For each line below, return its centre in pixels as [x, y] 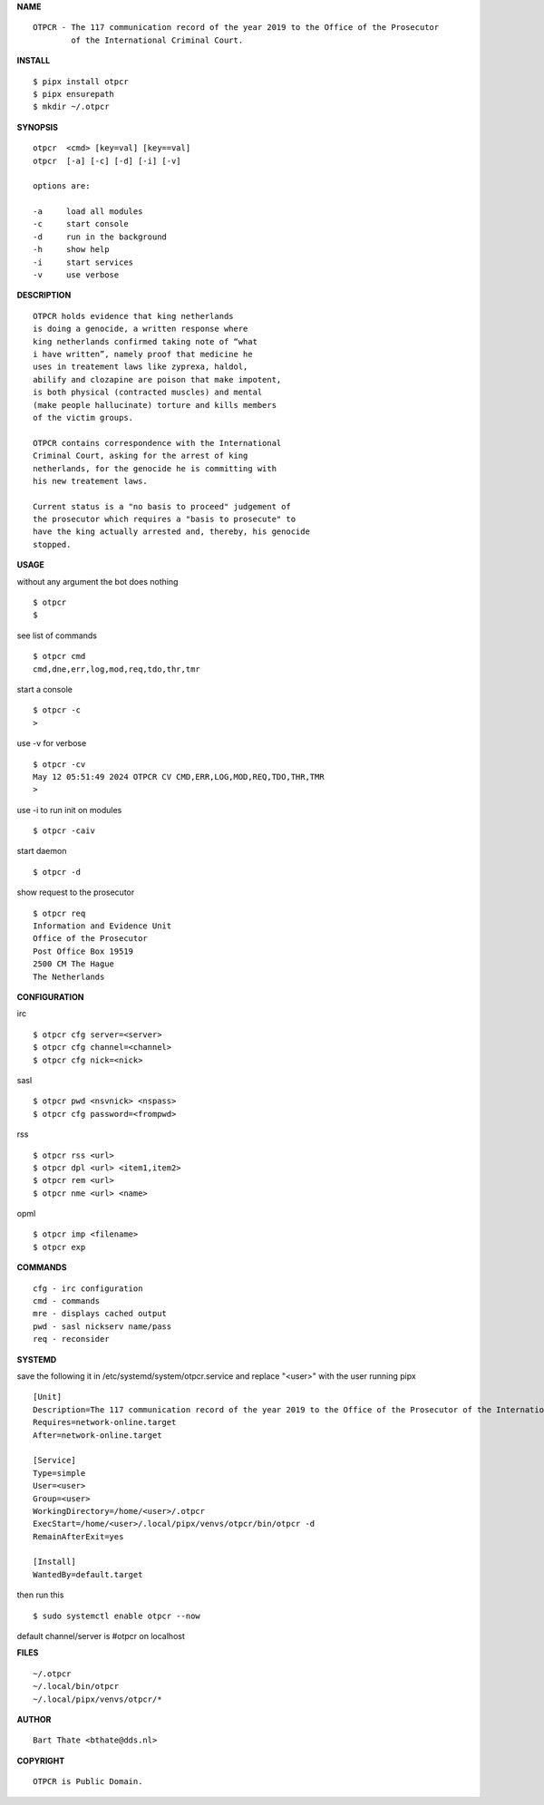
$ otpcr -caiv [64, 831]
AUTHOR [34, 1719]
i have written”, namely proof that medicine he [143, 354]
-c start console [81, 224]
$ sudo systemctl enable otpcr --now [117, 1616]
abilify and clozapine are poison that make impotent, [157, 379]
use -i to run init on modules [69, 810]
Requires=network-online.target [105, 1422]
